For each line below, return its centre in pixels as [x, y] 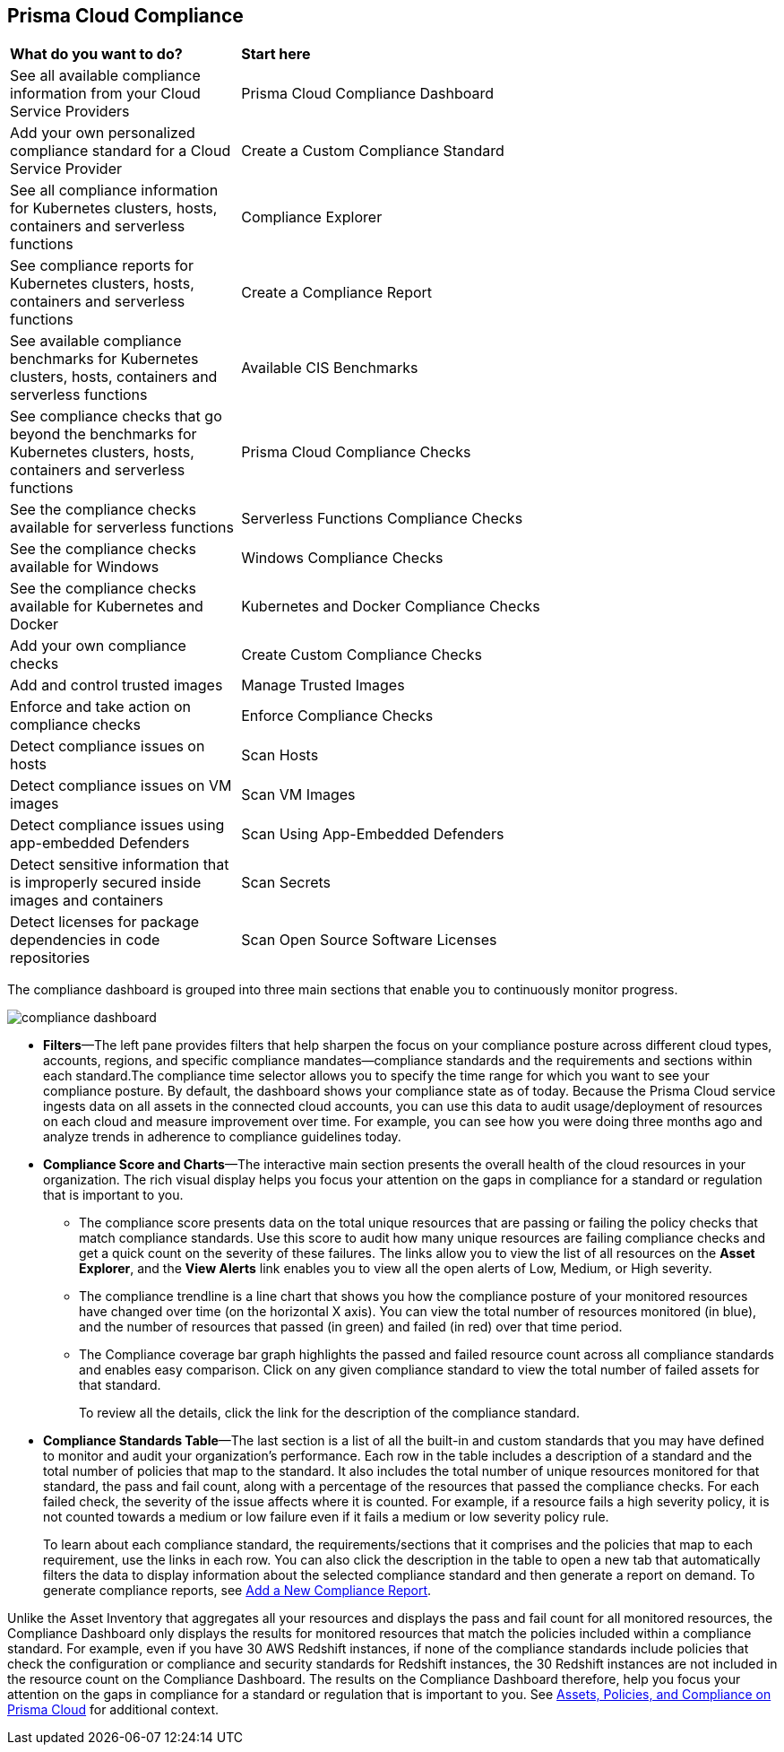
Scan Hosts [280, 755]
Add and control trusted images [116, 685]
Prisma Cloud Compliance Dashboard [368, 94]
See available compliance [96, 341]
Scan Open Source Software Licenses [369, 940]
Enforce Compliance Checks [337, 716]
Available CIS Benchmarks [330, 368]
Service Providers [70, 112]
